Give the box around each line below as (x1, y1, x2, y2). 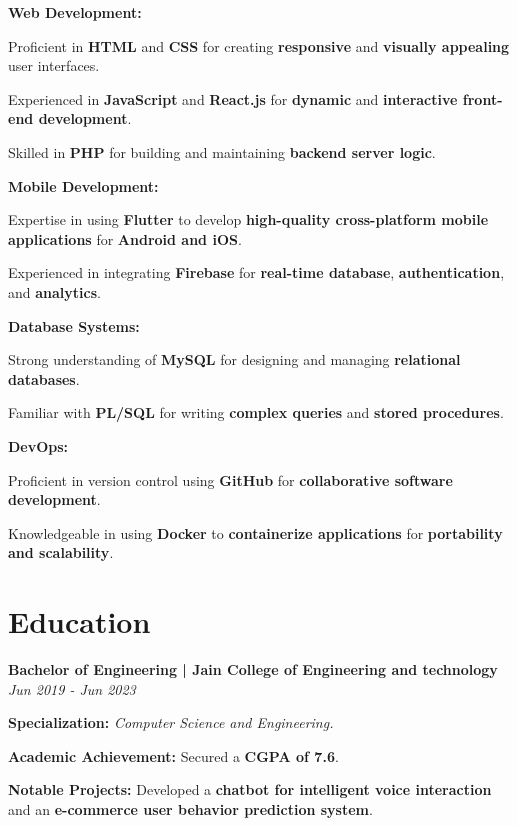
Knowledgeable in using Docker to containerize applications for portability (8, 522, 503, 543)
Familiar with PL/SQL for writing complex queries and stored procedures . (8, 402, 504, 423)
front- (462, 88, 503, 109)
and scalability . (8, 542, 114, 563)
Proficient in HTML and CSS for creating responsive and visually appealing (8, 35, 510, 56)
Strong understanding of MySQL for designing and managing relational (8, 349, 461, 370)
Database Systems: (8, 315, 140, 336)
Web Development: (8, 2, 142, 22)
